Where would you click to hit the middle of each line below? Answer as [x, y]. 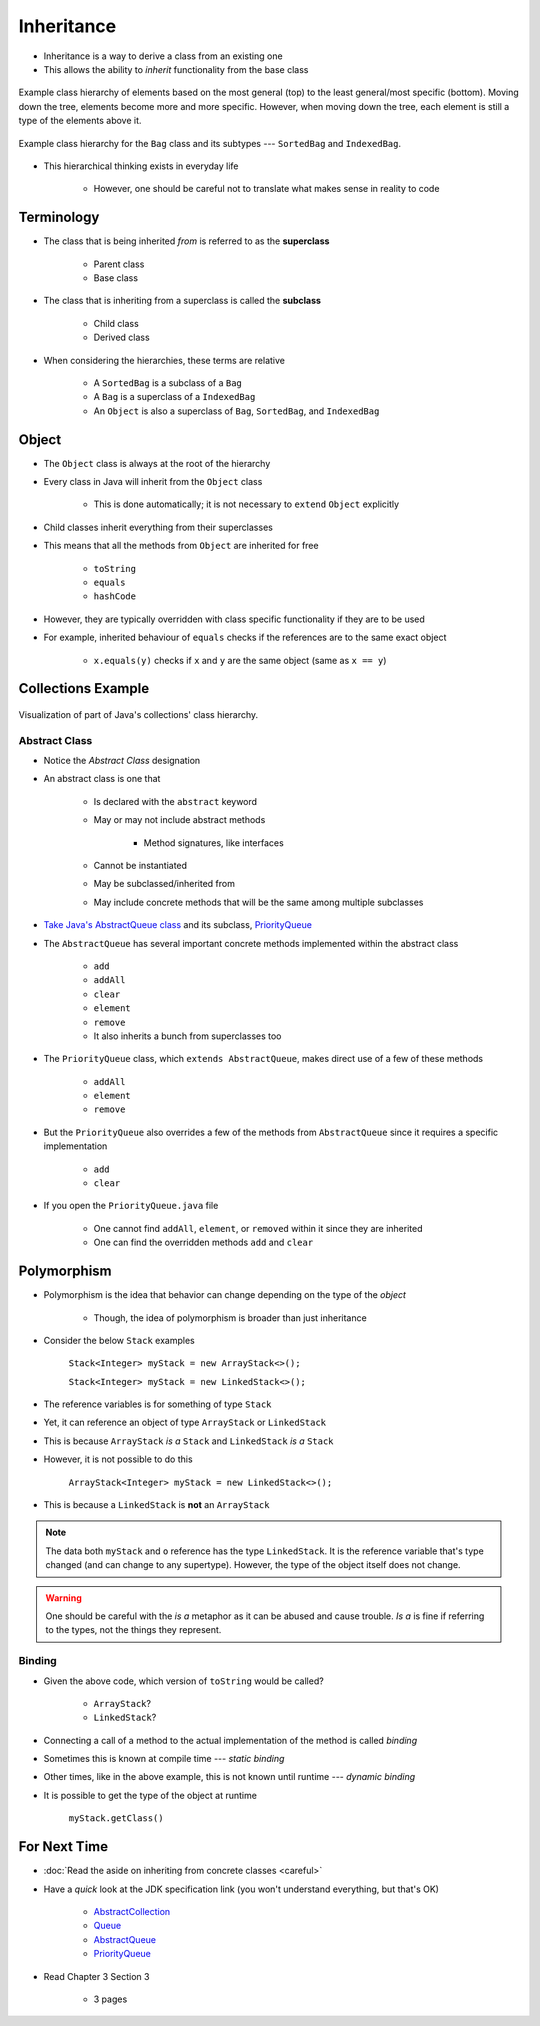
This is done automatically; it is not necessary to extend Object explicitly [246, 504]
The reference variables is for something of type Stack [157, 1404]
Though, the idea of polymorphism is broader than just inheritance [230, 1317]
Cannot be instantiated [140, 866]
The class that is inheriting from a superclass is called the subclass [182, 301]
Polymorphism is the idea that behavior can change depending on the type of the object [225, 1295]
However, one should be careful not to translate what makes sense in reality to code [266, 189]
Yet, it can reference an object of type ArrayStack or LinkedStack [185, 1422]
